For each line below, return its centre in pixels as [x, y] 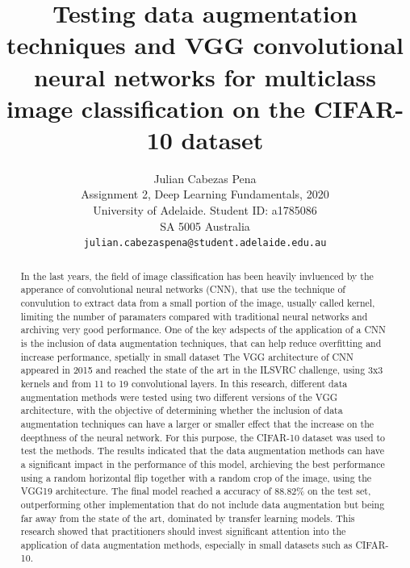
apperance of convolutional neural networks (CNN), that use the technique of [183, 289]
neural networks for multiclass [205, 76]
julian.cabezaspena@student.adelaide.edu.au [205, 243]
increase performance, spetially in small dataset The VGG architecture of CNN [187, 356]
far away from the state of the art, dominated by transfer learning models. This [188, 518]
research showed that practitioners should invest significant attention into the [183, 531]
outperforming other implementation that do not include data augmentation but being [203, 504]
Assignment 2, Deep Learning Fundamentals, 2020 [205, 194]
